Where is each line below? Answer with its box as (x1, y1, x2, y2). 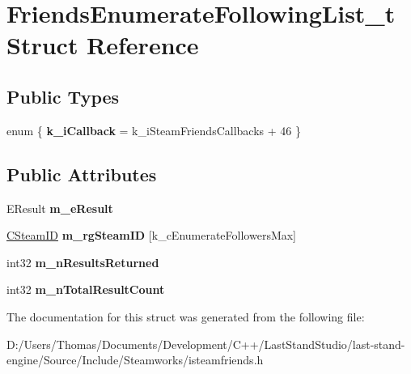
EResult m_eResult (6, 199, 113, 216)
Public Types (6, 83, 120, 108)
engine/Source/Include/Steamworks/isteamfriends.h (6, 351, 264, 368)
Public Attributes (6, 161, 157, 186)
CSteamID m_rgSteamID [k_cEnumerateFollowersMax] (6, 227, 297, 244)
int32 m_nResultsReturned (6, 253, 159, 270)
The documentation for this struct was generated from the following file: (6, 308, 365, 325)
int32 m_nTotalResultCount (6, 281, 165, 298)
